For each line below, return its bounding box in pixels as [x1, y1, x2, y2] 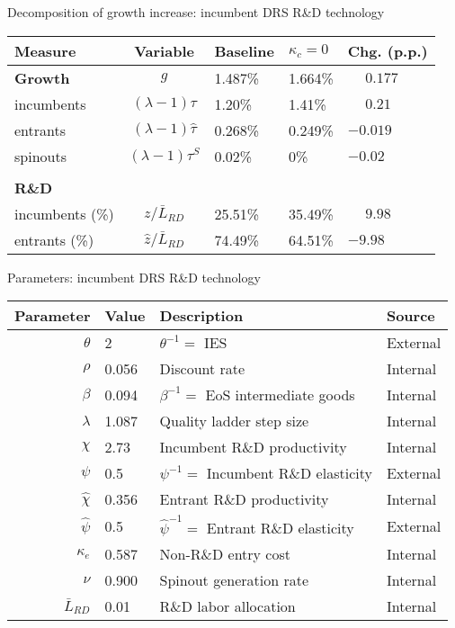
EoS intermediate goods [205, 384, 355, 406]
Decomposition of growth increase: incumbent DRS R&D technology [7, 3, 385, 21]
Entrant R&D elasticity [206, 516, 354, 538]
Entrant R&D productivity [159, 489, 329, 510]
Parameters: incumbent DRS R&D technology [7, 267, 261, 286]
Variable [134, 40, 194, 61]
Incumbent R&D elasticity [206, 462, 372, 484]
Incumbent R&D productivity [159, 436, 347, 458]
